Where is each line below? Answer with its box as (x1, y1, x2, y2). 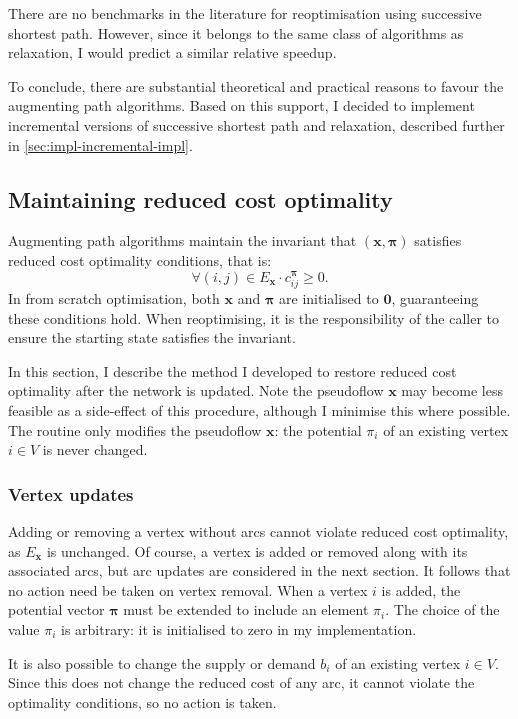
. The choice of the (385, 599, 500, 620)
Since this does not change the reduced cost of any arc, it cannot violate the (8, 672, 475, 693)
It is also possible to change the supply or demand (8, 652, 316, 673)
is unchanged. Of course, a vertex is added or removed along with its (46, 540, 468, 561)
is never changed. (42, 439, 148, 460)
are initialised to (279, 287, 379, 308)
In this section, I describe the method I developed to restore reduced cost (8, 360, 457, 381)
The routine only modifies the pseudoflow (8, 419, 262, 440)
